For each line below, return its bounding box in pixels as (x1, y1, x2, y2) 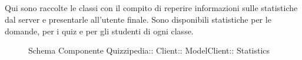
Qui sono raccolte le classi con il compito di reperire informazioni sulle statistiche (5, 2, 298, 14)
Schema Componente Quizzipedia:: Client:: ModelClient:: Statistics (28, 44, 270, 57)
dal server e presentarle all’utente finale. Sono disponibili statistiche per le (5, 13, 271, 25)
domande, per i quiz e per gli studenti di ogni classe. (5, 24, 194, 37)
